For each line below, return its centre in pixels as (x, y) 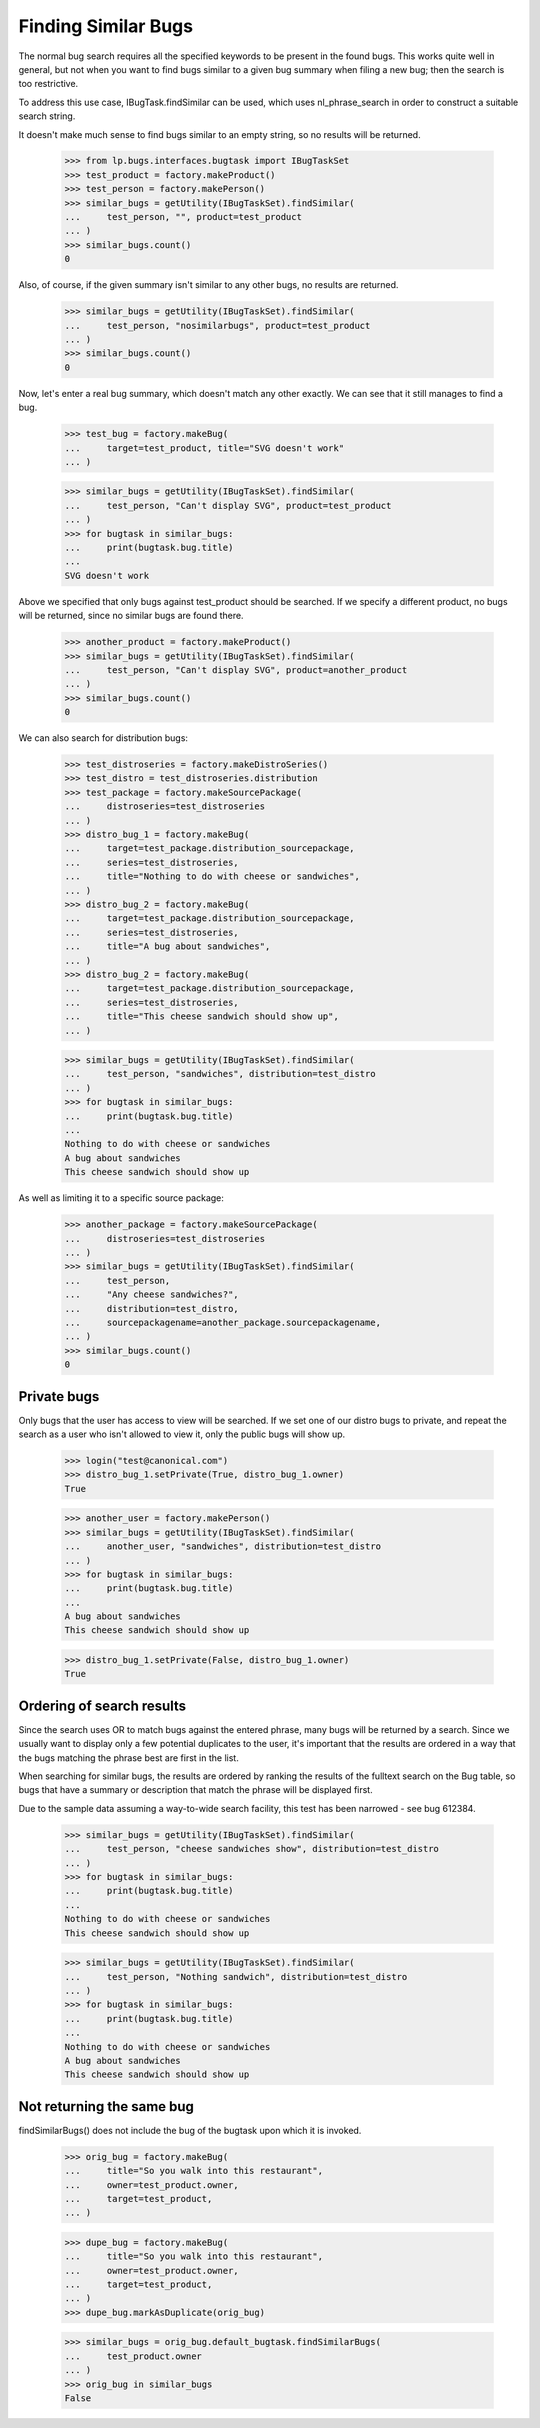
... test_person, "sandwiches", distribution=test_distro (220, 1074)
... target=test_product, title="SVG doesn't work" (204, 448)
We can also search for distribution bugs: (103, 738)
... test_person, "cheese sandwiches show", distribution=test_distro (252, 1849)
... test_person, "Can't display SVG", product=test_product (228, 505)
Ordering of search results (102, 1705)
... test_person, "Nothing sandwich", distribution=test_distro (236, 1976)
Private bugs (59, 1396)
